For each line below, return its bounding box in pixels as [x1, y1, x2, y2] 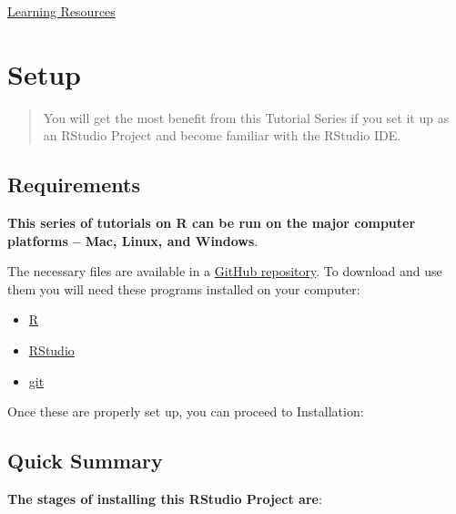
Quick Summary [7, 447, 163, 475]
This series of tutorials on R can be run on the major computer [7, 213, 416, 232]
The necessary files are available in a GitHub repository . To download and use [7, 262, 442, 281]
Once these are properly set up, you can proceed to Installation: [7, 402, 364, 421]
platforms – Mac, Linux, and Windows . [7, 231, 258, 250]
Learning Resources [7, 2, 116, 20]
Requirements [7, 170, 140, 199]
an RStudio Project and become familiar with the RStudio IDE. [43, 126, 401, 145]
